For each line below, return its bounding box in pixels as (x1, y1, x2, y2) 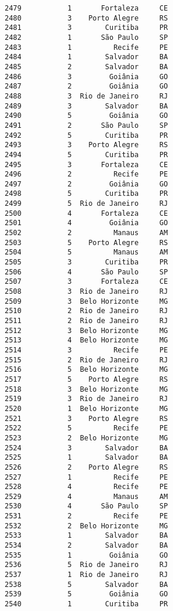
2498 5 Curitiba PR (5, 189, 168, 198)
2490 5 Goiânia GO (5, 111, 168, 120)
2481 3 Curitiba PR (5, 23, 168, 32)
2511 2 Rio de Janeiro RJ (5, 317, 168, 325)
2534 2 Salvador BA (5, 541, 168, 550)
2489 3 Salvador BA (5, 101, 168, 110)
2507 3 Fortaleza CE (5, 277, 168, 286)
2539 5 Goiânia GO (5, 590, 168, 599)
